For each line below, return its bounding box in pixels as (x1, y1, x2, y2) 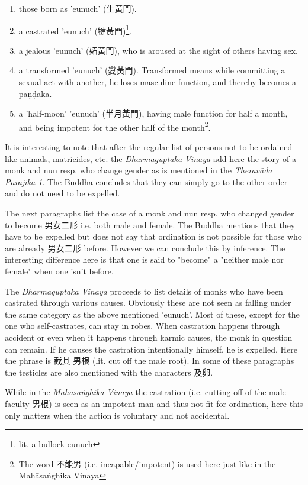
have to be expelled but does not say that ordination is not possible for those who (5, 230, 302, 242)
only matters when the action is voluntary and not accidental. (5, 409, 230, 421)
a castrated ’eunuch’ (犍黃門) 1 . (18, 22, 132, 37)
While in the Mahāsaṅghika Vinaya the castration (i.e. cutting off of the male (5, 386, 286, 398)
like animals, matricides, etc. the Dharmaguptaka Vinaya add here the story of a (5, 152, 297, 164)
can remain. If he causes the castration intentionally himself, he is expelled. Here (5, 342, 297, 355)
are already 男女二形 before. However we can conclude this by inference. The (5, 241, 285, 254)
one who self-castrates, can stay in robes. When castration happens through (5, 319, 280, 332)
